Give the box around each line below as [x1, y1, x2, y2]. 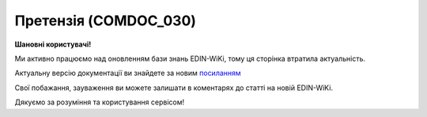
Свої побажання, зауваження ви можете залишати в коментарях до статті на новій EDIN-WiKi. [14, 83, 334, 92]
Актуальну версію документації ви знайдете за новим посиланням [14, 68, 241, 78]
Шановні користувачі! [14, 40, 92, 49]
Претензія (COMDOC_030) [14, 12, 197, 29]
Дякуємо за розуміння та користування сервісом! [14, 97, 185, 107]
